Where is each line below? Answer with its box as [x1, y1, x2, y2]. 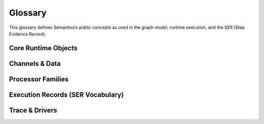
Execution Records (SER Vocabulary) [9, 90, 124, 99]
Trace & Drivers [9, 106, 57, 114]
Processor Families [9, 75, 68, 83]
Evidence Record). [9, 31, 46, 37]
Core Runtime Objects [9, 44, 78, 52]
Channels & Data [9, 59, 61, 68]
